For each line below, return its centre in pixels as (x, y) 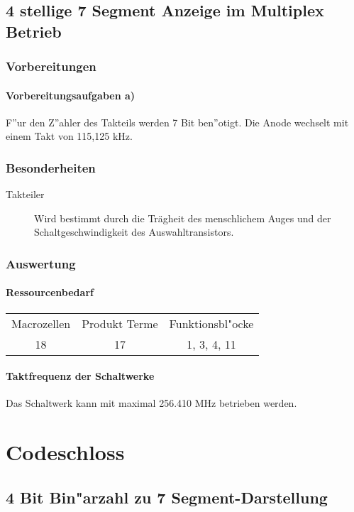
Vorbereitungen (51, 66)
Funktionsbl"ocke (211, 323)
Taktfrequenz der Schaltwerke (80, 376)
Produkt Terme (120, 323)
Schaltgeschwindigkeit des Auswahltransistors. (134, 232)
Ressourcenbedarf (50, 292)
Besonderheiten (51, 167)
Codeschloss (65, 452)
